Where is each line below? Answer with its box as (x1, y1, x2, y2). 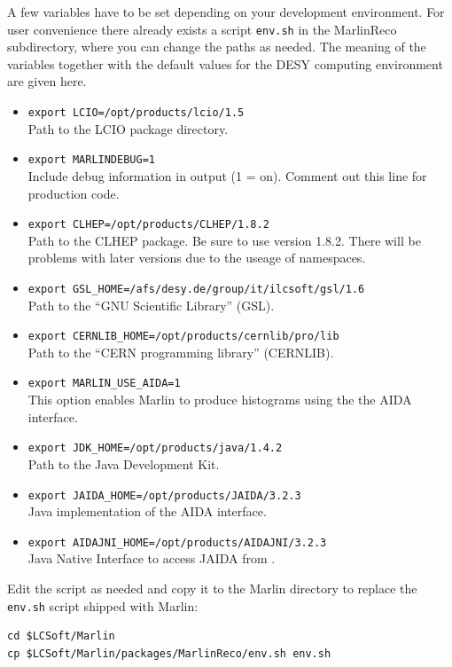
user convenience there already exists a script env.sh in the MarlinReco (7, 20, 397, 38)
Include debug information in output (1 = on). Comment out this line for (27, 166, 427, 184)
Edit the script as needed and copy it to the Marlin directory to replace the (7, 579, 417, 598)
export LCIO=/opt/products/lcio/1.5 (27, 106, 245, 120)
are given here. (7, 72, 87, 90)
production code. (27, 184, 120, 202)
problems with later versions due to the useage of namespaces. (27, 248, 366, 267)
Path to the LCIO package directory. (27, 119, 229, 137)
